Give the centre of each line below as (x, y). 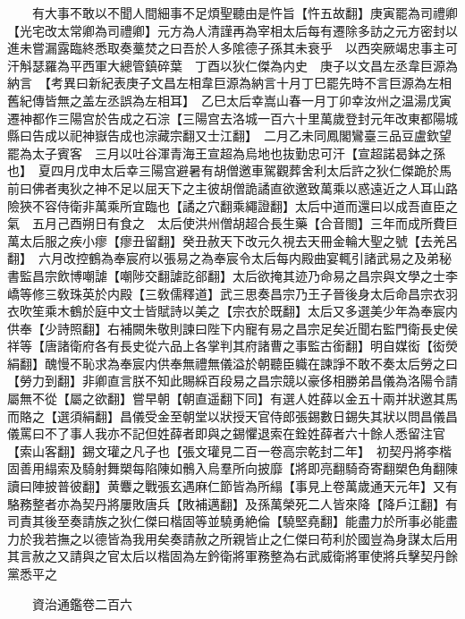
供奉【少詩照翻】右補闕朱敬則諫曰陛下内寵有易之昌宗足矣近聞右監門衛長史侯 (232, 328)
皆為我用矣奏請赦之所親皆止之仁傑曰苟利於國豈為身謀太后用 (282, 538)
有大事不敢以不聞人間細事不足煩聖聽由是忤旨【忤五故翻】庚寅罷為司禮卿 (245, 13)
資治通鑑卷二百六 (82, 603)
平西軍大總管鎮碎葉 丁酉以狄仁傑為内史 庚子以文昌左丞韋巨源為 (263, 65)
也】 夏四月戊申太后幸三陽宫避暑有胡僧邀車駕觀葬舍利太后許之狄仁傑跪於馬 (229, 170)
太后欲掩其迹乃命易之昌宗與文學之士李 (345, 275)
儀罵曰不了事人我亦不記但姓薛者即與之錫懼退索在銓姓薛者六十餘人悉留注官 (226, 433)
